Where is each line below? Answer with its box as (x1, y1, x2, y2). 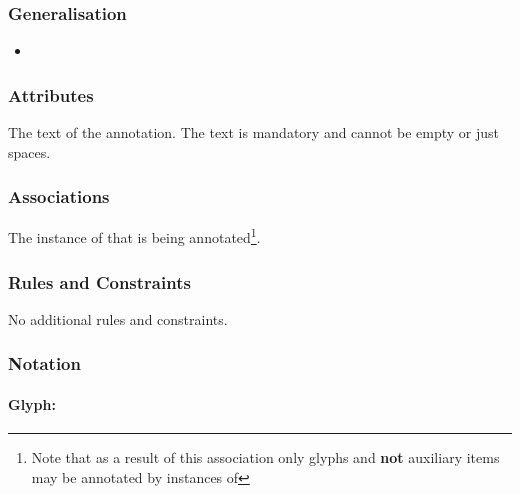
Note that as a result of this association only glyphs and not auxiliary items (31, 447, 500, 468)
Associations (8, 184, 110, 209)
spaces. (8, 141, 51, 162)
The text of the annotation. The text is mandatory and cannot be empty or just (8, 122, 500, 143)
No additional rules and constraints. (8, 308, 228, 329)
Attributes (8, 82, 94, 107)
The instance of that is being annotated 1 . (8, 224, 261, 248)
